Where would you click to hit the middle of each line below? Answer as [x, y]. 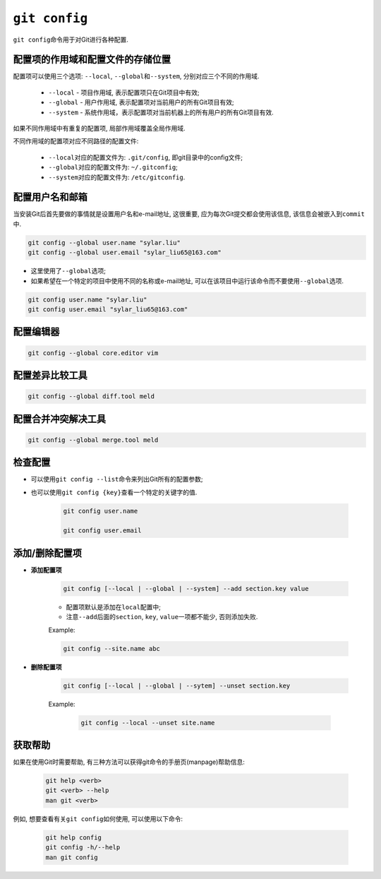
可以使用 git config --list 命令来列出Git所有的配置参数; [117, 479]
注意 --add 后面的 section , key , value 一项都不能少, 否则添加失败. [162, 617]
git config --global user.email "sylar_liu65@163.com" [125, 253]
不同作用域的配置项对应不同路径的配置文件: [76, 141]
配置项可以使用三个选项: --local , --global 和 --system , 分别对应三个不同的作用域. [136, 76]
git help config [74, 837]
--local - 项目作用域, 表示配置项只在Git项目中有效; [124, 92]
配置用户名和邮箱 [50, 197]
